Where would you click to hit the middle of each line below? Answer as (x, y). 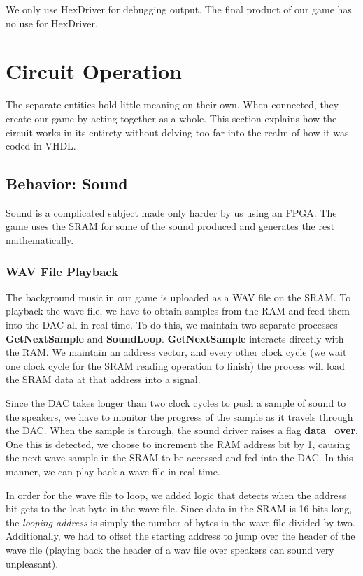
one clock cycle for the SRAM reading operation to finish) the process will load (175, 365)
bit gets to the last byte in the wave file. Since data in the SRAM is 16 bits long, (179, 509)
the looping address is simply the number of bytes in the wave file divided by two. (180, 522)
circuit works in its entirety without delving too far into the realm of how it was (177, 132)
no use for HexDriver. (52, 23)
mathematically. (40, 240)
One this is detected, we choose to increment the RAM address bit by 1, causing (178, 444)
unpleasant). (32, 563)
